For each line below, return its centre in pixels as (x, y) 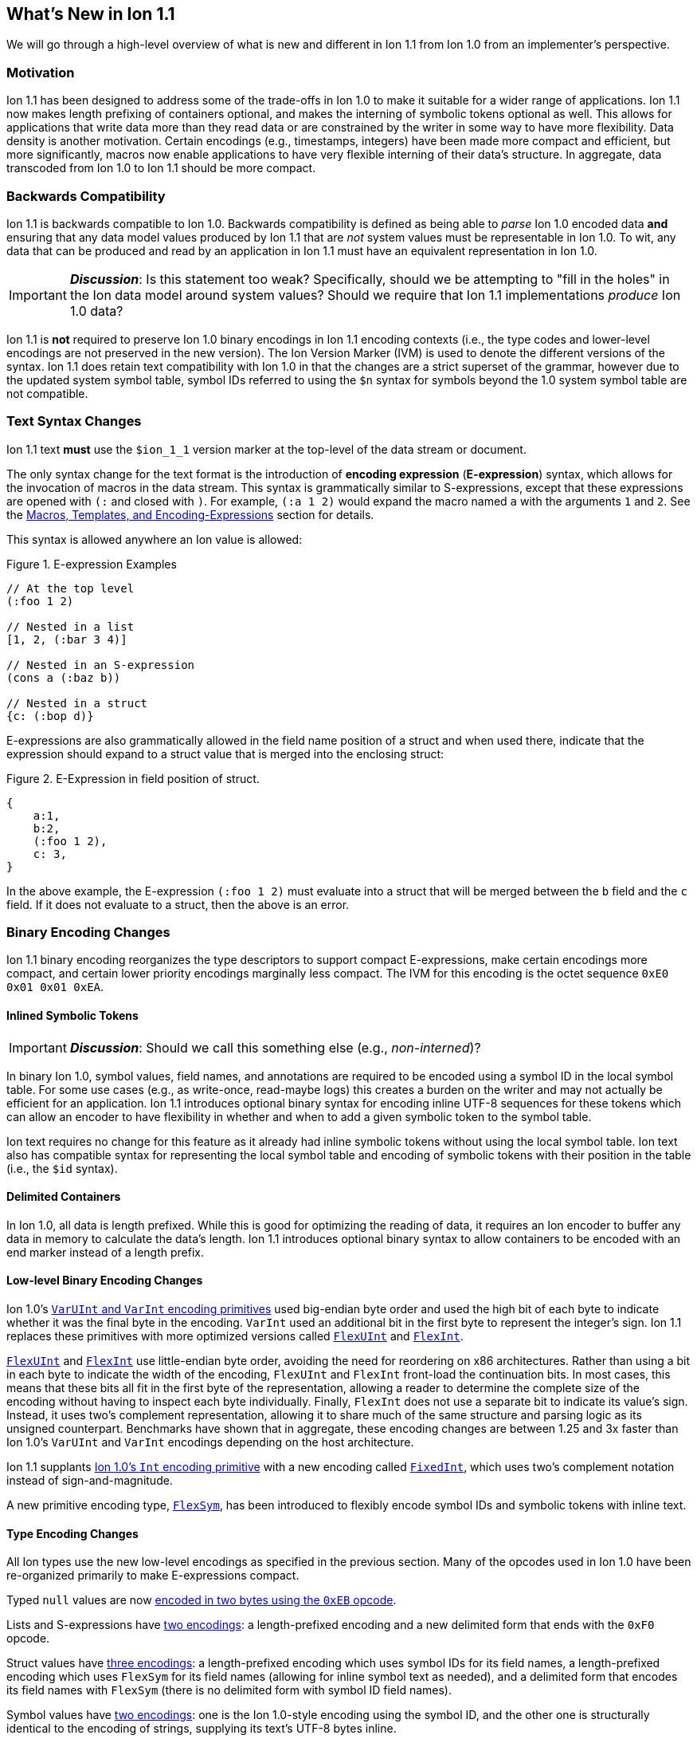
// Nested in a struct (77, 703)
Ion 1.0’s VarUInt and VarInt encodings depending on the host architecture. (210, 1442)
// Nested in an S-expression (101, 665)
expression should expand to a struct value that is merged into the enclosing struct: (225, 753)
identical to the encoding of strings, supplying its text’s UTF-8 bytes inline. (202, 1729)
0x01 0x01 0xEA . (55, 987)
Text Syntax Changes (74, 421)
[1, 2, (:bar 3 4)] (67, 639)
